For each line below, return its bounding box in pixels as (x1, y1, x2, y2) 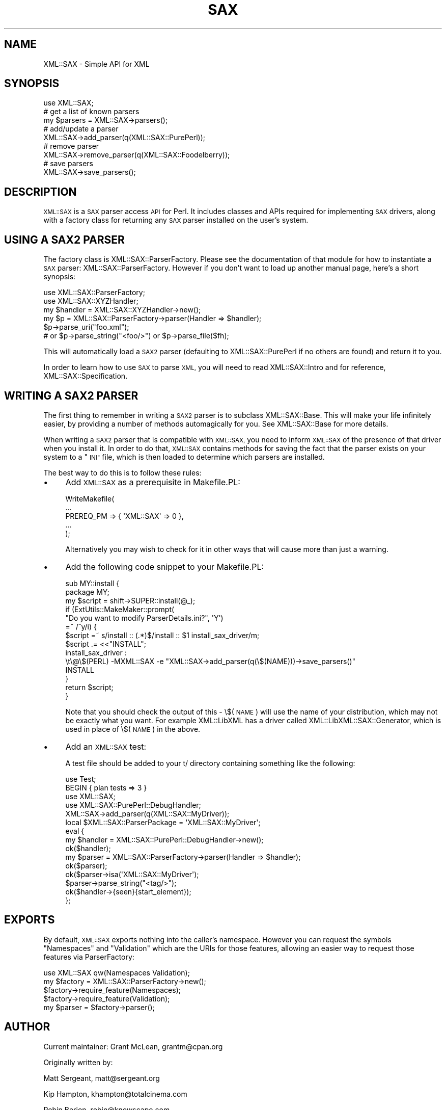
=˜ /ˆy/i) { (65, 622, 97, 631)
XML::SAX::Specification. (43, 372, 128, 381)
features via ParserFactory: (43, 952, 134, 961)
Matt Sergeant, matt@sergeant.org (43, 1073, 160, 1082)
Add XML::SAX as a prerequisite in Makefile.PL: (65, 477, 240, 487)
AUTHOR (4, 1020, 50, 1034)
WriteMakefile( (65, 494, 115, 503)
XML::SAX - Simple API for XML (43, 59, 150, 68)
